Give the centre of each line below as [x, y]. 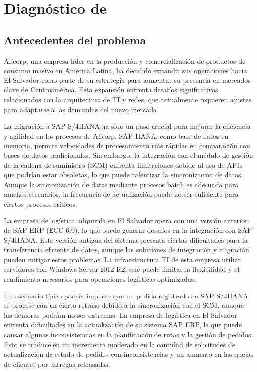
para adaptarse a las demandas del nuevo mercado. [81, 109]
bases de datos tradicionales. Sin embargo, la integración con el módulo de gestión [128, 155]
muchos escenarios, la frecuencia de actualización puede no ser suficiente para [121, 194]
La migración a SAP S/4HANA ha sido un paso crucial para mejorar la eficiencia [127, 126]
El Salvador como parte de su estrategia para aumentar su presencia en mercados [127, 80]
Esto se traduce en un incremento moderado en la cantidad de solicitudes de [120, 344]
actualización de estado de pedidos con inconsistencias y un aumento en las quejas [129, 354]
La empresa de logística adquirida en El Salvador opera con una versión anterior [126, 220]
